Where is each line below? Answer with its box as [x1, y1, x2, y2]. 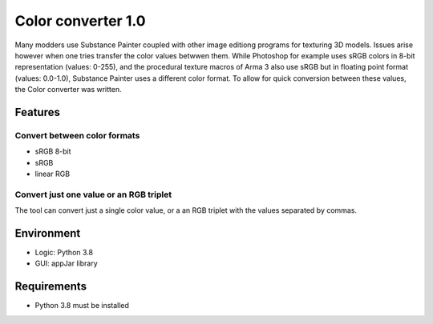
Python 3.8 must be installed [34, 301, 130, 310]
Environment [14, 226, 81, 240]
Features [14, 105, 60, 119]
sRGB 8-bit [34, 146, 71, 156]
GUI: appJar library [34, 258, 98, 268]
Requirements [14, 280, 87, 294]
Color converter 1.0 [14, 12, 146, 30]
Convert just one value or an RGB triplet [14, 189, 172, 200]
